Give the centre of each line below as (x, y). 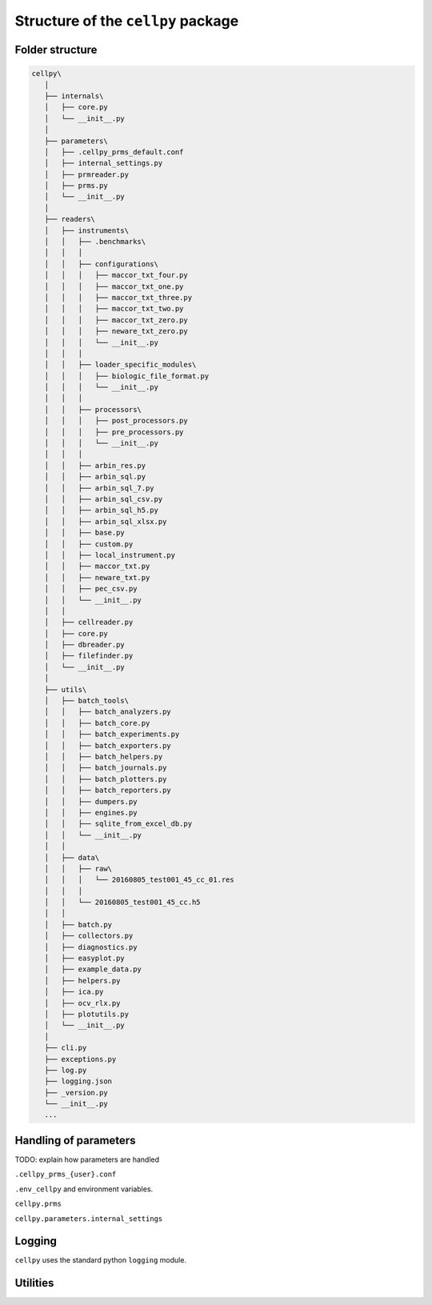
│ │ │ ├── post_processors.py (116, 421)
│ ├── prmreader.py (87, 174)
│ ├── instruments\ (87, 230)
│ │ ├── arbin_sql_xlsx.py (106, 521)
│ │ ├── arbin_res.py (95, 465)
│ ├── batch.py (78, 925)
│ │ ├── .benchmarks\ (95, 242)
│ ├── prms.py (76, 186)
